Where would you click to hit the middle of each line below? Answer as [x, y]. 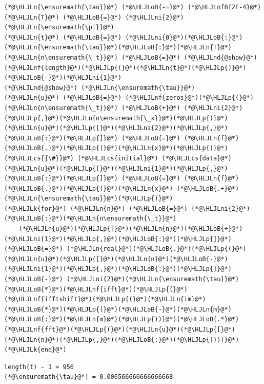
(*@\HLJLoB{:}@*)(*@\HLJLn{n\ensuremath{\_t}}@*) [90, 219]
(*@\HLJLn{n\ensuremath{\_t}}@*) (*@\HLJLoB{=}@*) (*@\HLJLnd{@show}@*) [131, 57]
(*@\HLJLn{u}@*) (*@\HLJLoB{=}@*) [63, 98]
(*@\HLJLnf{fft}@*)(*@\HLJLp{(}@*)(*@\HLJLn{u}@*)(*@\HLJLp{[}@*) [120, 330]
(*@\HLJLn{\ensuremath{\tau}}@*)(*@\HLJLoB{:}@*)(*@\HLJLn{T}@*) [118, 48]
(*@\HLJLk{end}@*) [35, 350]
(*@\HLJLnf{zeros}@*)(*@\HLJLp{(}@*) [189, 98]
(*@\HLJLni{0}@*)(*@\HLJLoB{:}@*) [184, 37]
